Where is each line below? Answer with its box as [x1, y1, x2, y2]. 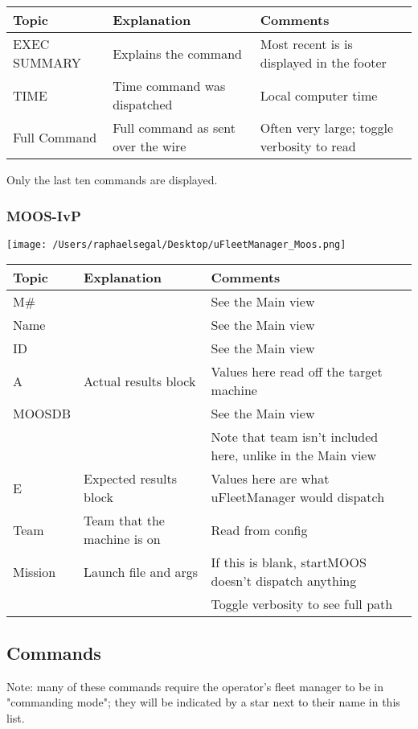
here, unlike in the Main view [211, 446, 376, 465]
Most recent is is [260, 35, 353, 53]
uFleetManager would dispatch [211, 488, 385, 507]
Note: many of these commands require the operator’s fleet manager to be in [6, 678, 383, 694]
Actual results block [84, 371, 196, 390]
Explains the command [113, 43, 242, 63]
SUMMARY [13, 53, 81, 72]
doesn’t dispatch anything [211, 571, 357, 591]
